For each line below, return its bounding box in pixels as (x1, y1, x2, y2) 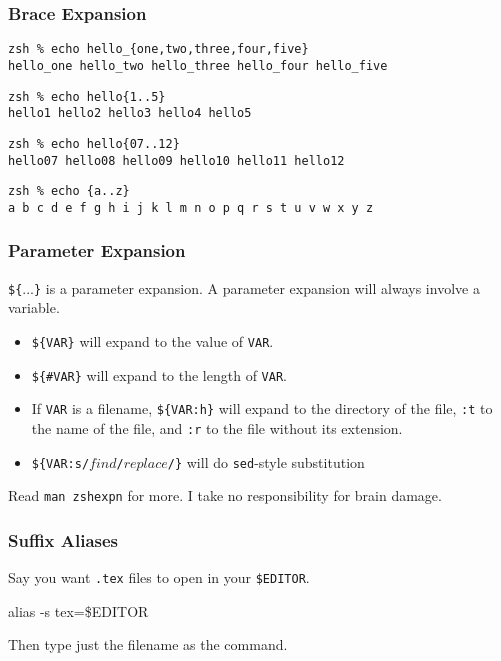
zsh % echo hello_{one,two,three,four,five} (8, 42, 309, 57)
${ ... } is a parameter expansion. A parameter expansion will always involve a (8, 277, 480, 298)
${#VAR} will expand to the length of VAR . (31, 364, 287, 385)
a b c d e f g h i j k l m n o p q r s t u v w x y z (8, 200, 374, 215)
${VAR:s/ (31, 456, 90, 471)
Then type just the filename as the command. (8, 634, 288, 655)
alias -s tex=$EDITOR (8, 600, 149, 621)
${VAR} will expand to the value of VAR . (31, 330, 274, 351)
